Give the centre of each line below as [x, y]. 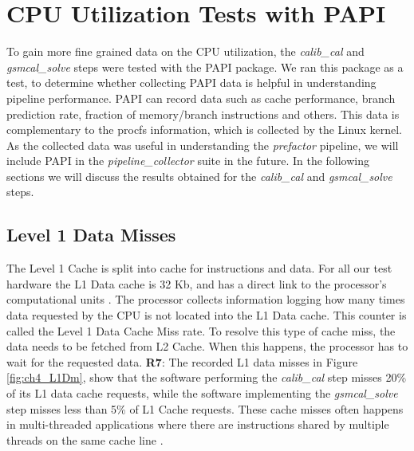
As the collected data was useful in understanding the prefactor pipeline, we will [203, 145]
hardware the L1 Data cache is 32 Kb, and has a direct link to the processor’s [197, 283]
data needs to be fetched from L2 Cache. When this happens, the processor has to [207, 346]
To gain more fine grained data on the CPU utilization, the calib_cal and [185, 51]
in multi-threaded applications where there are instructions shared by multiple [198, 424]
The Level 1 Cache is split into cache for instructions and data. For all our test [199, 268]
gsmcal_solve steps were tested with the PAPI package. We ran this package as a [205, 67]
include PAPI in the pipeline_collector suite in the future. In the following [188, 161]
